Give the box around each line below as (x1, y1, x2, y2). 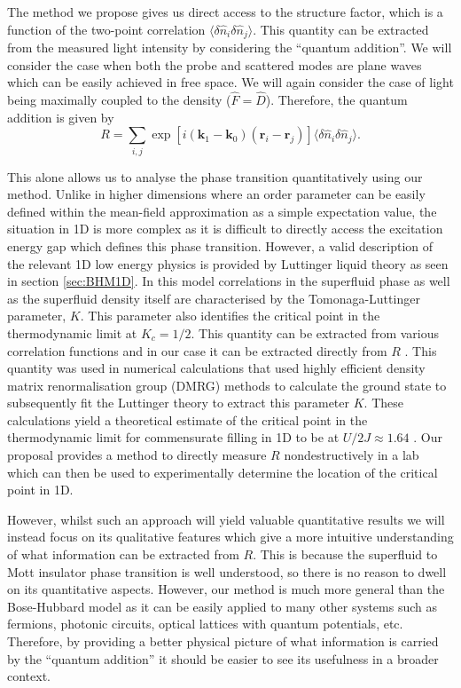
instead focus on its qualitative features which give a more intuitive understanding (7, 527, 454, 546)
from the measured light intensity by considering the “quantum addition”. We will (7, 38, 452, 57)
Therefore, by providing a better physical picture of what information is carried (7, 632, 439, 650)
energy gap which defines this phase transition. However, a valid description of (7, 236, 434, 255)
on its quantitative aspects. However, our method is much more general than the (7, 580, 445, 598)
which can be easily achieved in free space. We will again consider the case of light (7, 73, 454, 91)
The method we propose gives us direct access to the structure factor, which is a (7, 3, 443, 20)
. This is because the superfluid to (253, 545, 438, 564)
